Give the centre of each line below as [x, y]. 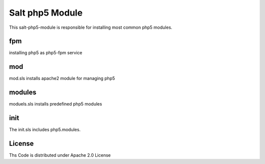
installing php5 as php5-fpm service [46, 53]
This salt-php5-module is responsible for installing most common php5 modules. [91, 27]
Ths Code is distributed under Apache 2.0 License [60, 155]
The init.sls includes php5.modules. [45, 130]
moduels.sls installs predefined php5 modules [56, 104]
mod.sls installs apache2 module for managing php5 [62, 79]
